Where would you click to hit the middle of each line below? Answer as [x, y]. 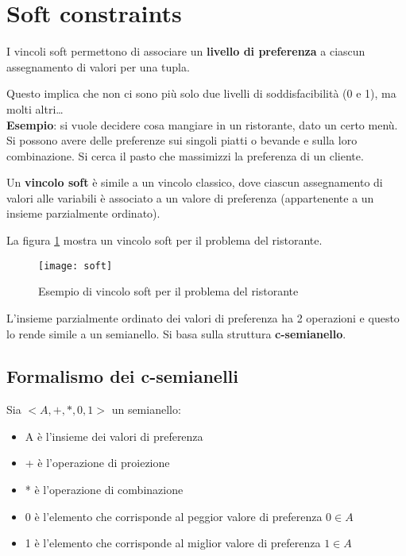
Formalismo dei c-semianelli [122, 376]
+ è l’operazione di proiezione [97, 463]
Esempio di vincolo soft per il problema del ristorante [168, 291]
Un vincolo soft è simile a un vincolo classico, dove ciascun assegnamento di [195, 182]
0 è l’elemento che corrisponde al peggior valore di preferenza [174, 516]
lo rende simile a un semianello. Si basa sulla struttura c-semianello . [176, 333]
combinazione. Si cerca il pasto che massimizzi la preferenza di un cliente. [185, 155]
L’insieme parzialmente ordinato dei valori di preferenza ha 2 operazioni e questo [203, 317]
